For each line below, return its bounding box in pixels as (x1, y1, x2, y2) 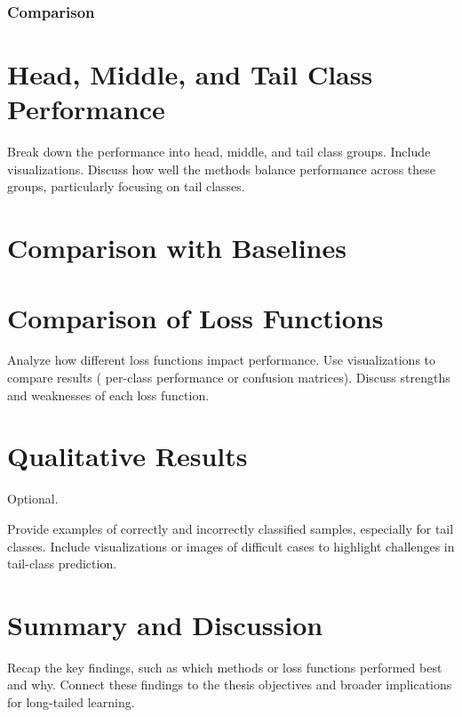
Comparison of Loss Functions (7, 299, 384, 335)
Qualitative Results (7, 438, 248, 474)
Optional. (7, 489, 59, 508)
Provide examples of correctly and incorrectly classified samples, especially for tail (7, 519, 454, 537)
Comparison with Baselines (7, 230, 346, 266)
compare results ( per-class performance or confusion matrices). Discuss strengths (7, 368, 450, 387)
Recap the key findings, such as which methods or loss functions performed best (7, 657, 442, 676)
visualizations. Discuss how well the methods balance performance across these (7, 159, 436, 178)
